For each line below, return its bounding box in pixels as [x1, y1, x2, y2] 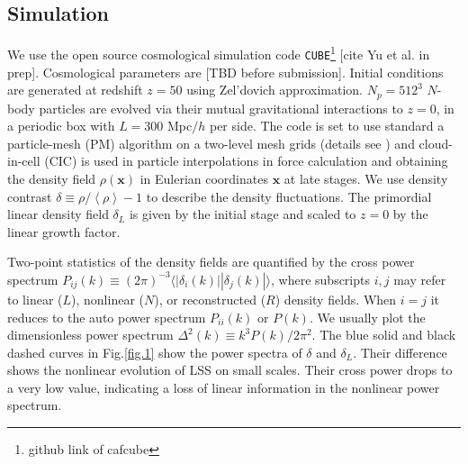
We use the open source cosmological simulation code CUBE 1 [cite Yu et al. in [7, 42, 430, 63]
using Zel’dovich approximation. [186, 80, 363, 99]
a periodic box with [7, 116, 115, 135]
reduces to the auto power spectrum [7, 307, 206, 326]
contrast [7, 187, 52, 205]
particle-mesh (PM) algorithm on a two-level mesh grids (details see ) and [7, 133, 415, 152]
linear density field [7, 205, 109, 223]
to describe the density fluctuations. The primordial [146, 187, 432, 205]
